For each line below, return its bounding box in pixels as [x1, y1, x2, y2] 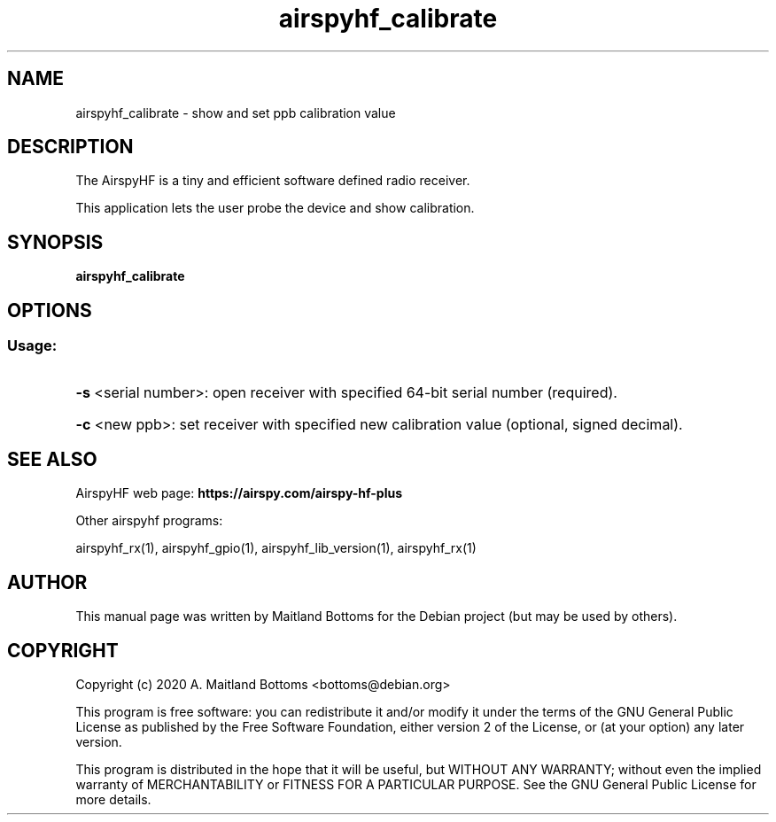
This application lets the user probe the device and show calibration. [75, 200, 475, 216]
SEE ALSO [7, 447, 97, 470]
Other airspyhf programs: [75, 513, 223, 529]
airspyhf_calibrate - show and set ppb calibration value [75, 105, 396, 120]
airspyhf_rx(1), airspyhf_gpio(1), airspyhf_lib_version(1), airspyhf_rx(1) [75, 540, 477, 556]
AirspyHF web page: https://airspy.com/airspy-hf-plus [75, 485, 403, 501]
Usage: [7, 337, 58, 355]
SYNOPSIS [7, 230, 104, 253]
